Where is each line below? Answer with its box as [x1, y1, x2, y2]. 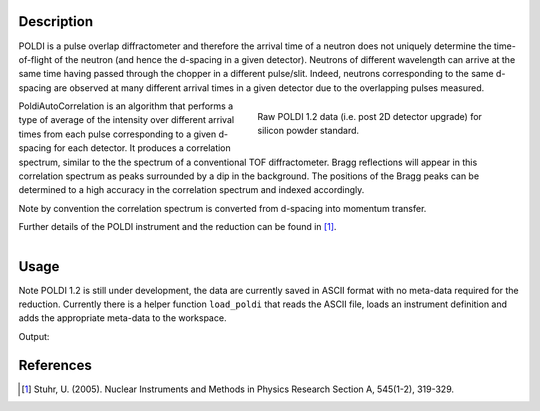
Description [18, 13, 94, 30]
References [18, 356, 92, 374]
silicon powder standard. [257, 125, 360, 137]
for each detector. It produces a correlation [53, 142, 232, 154]
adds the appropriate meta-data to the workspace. [18, 312, 227, 324]
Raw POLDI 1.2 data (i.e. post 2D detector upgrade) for [257, 110, 482, 122]
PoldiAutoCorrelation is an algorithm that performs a [18, 100, 234, 112]
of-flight [18, 53, 53, 65]
